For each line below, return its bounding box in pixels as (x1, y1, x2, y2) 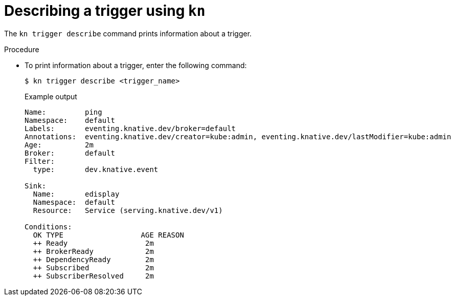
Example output (25, 92, 77, 101)
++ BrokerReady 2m (33, 247, 154, 255)
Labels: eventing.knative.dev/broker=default (25, 124, 236, 133)
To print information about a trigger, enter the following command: (25, 60, 247, 70)
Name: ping (25, 108, 102, 116)
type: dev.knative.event (33, 165, 158, 174)
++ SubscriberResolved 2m (33, 271, 154, 280)
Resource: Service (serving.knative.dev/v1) (33, 206, 223, 215)
